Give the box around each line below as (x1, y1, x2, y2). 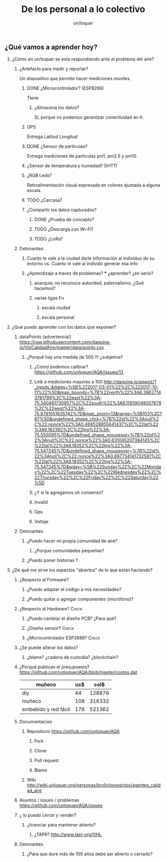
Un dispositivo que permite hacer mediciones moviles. (19, 76, 131, 82)
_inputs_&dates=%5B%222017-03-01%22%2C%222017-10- (34, 384, 159, 390)
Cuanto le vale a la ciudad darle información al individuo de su (26, 255, 155, 261)
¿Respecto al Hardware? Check (19, 606, 83, 612)
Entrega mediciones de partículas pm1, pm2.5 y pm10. (26, 153, 138, 159)
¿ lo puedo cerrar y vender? (19, 812, 77, 818)
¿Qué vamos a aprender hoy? (4, 43, 98, 51)
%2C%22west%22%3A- (34, 405, 86, 411)
